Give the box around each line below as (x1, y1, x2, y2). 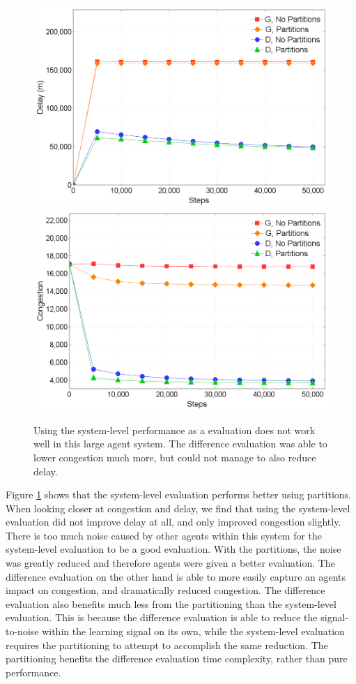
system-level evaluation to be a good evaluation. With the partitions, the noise (6, 542, 341, 556)
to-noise (6, 624, 39, 639)
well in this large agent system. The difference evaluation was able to (33, 436, 327, 451)
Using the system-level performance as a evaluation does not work (33, 422, 316, 437)
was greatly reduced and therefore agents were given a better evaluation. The (6, 556, 335, 570)
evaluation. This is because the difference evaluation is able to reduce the (6, 610, 318, 625)
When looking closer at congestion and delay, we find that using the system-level (6, 500, 350, 515)
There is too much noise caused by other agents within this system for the (6, 528, 323, 542)
